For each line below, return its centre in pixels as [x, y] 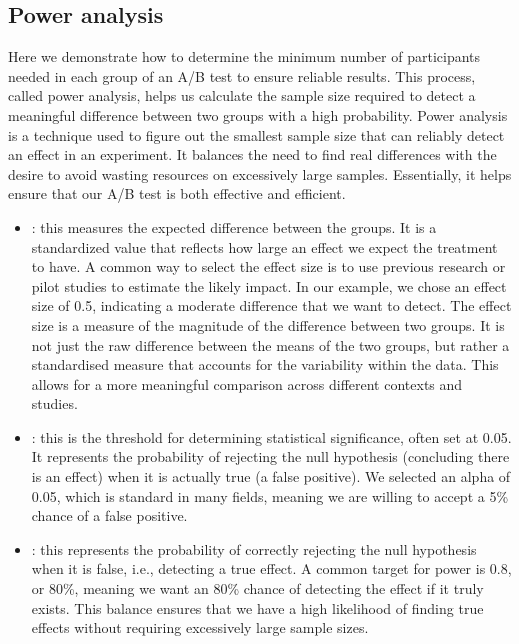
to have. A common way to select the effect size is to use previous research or [268, 266]
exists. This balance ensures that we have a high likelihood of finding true [257, 607]
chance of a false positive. [109, 515]
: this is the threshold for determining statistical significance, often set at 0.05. [271, 436]
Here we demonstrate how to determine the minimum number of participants [244, 56]
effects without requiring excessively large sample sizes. [200, 627]
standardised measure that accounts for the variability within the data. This [265, 364]
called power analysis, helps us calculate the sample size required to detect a [242, 95]
